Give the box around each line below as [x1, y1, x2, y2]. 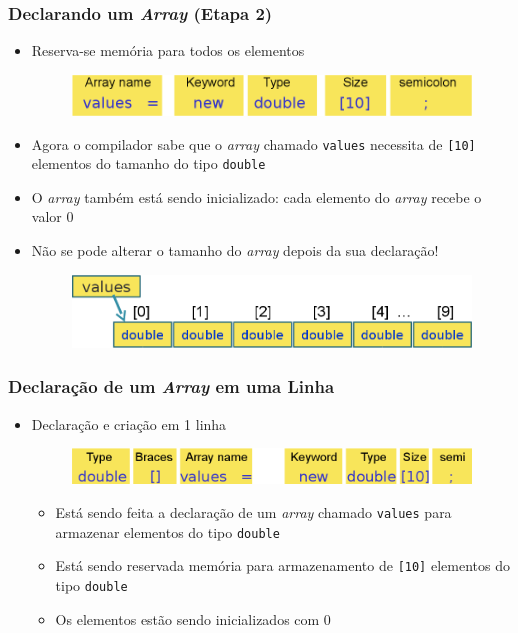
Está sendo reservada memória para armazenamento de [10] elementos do [55, 555, 510, 576]
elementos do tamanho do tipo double [31, 153, 266, 174]
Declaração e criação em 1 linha [31, 413, 227, 434]
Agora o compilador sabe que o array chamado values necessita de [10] [31, 133, 476, 154]
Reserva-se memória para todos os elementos [31, 40, 305, 61]
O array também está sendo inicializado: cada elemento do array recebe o [31, 186, 482, 207]
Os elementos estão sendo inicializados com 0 [55, 608, 331, 629]
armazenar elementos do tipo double [55, 521, 280, 542]
